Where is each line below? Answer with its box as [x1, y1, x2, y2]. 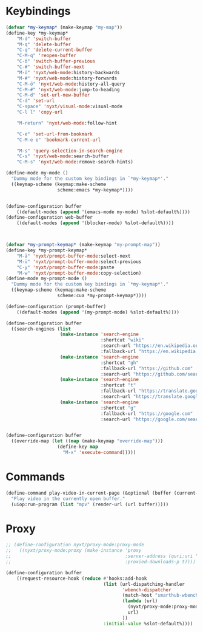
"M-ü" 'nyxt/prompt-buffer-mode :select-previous [16, 258, 142, 265]
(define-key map [57, 444, 98, 450]
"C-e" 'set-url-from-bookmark [16, 131, 93, 137]
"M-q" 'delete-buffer [16, 41, 71, 47]
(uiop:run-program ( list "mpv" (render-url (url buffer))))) [11, 501, 169, 507]
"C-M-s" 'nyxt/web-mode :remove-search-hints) [16, 159, 134, 165]
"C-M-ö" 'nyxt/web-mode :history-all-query [16, 81, 125, 87]
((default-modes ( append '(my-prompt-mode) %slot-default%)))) [16, 309, 180, 315]
